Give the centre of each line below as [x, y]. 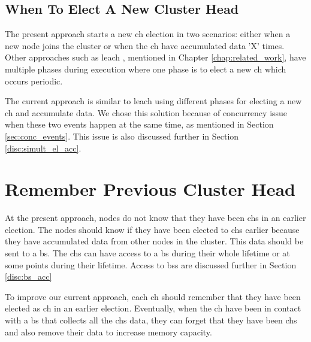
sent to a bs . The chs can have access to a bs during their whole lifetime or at [147, 253]
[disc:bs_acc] [28, 276]
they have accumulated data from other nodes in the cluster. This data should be [154, 241]
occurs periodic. [34, 81]
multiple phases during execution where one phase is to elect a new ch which [146, 69]
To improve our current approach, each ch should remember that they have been [153, 296]
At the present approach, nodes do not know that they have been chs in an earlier [155, 218]
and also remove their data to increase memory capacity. [108, 332]
